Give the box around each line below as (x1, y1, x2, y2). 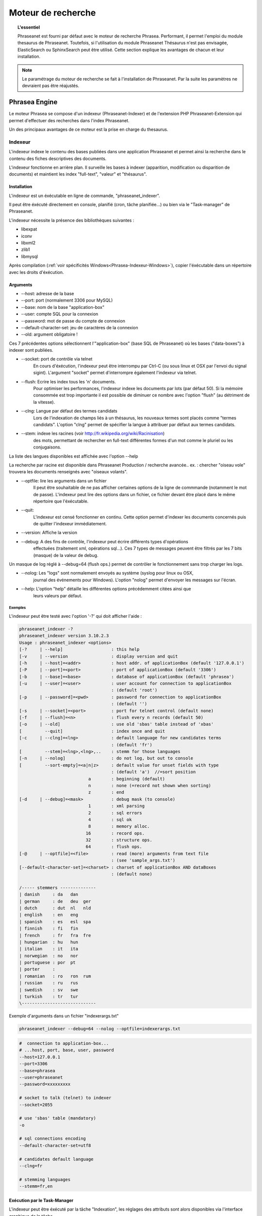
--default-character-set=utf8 (19, 1143, 91, 1148)
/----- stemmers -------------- (19, 885, 97, 890)
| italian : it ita (19, 946, 79, 952)
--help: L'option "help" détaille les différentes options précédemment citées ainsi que (21, 586, 191, 592)
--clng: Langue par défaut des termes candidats (21, 408, 117, 414)
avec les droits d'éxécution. (9, 269, 64, 275)
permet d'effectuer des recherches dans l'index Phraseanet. (9, 117, 130, 124)
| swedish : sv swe (19, 987, 79, 992)
